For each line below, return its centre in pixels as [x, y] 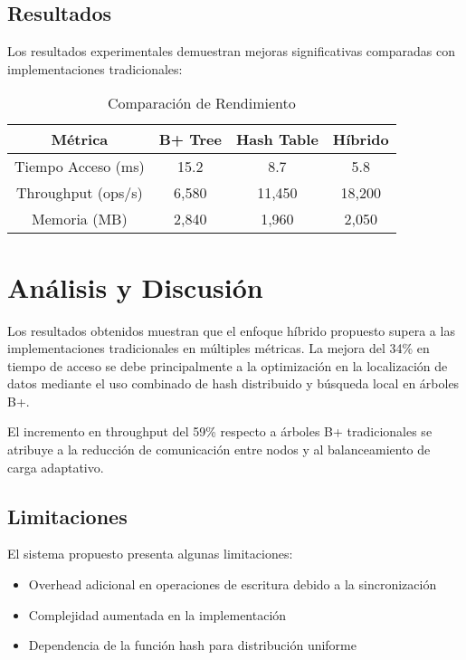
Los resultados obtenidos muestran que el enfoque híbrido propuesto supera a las [231, 330]
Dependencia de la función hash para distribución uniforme [192, 645]
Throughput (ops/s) [79, 193]
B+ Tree [190, 139]
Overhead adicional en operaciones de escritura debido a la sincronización [233, 584]
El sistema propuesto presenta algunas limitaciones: [150, 554]
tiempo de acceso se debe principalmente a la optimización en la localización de [228, 365]
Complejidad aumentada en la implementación [157, 614]
